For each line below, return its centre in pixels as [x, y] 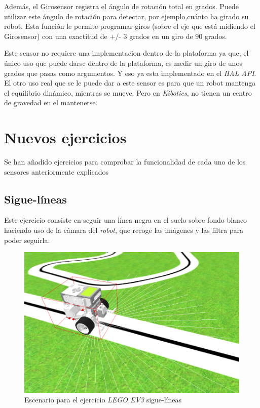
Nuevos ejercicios [65, 137]
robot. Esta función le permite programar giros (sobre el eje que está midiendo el [130, 26]
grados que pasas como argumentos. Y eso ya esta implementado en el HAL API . [130, 73]
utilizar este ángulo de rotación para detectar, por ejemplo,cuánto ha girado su [126, 16]
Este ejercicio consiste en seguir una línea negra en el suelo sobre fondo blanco [126, 220]
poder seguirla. [27, 240]
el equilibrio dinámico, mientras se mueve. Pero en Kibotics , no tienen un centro [128, 92]
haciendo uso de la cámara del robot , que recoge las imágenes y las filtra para [124, 230]
